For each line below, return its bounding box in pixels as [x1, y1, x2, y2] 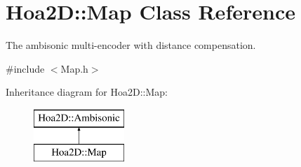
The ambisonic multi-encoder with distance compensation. [6, 38, 256, 52]
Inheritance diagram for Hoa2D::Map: [6, 85, 168, 99]
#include [6, 61, 45, 75]
